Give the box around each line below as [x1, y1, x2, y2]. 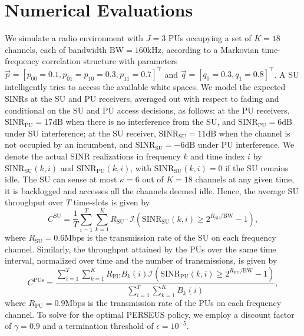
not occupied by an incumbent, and [5, 138, 133, 151]
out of [142, 173, 164, 185]
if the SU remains [225, 161, 289, 174]
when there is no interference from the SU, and [65, 115, 236, 128]
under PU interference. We [197, 138, 295, 151]
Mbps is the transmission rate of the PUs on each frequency [65, 297, 282, 309]
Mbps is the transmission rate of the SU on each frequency [64, 231, 276, 244]
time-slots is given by [73, 196, 150, 208]
